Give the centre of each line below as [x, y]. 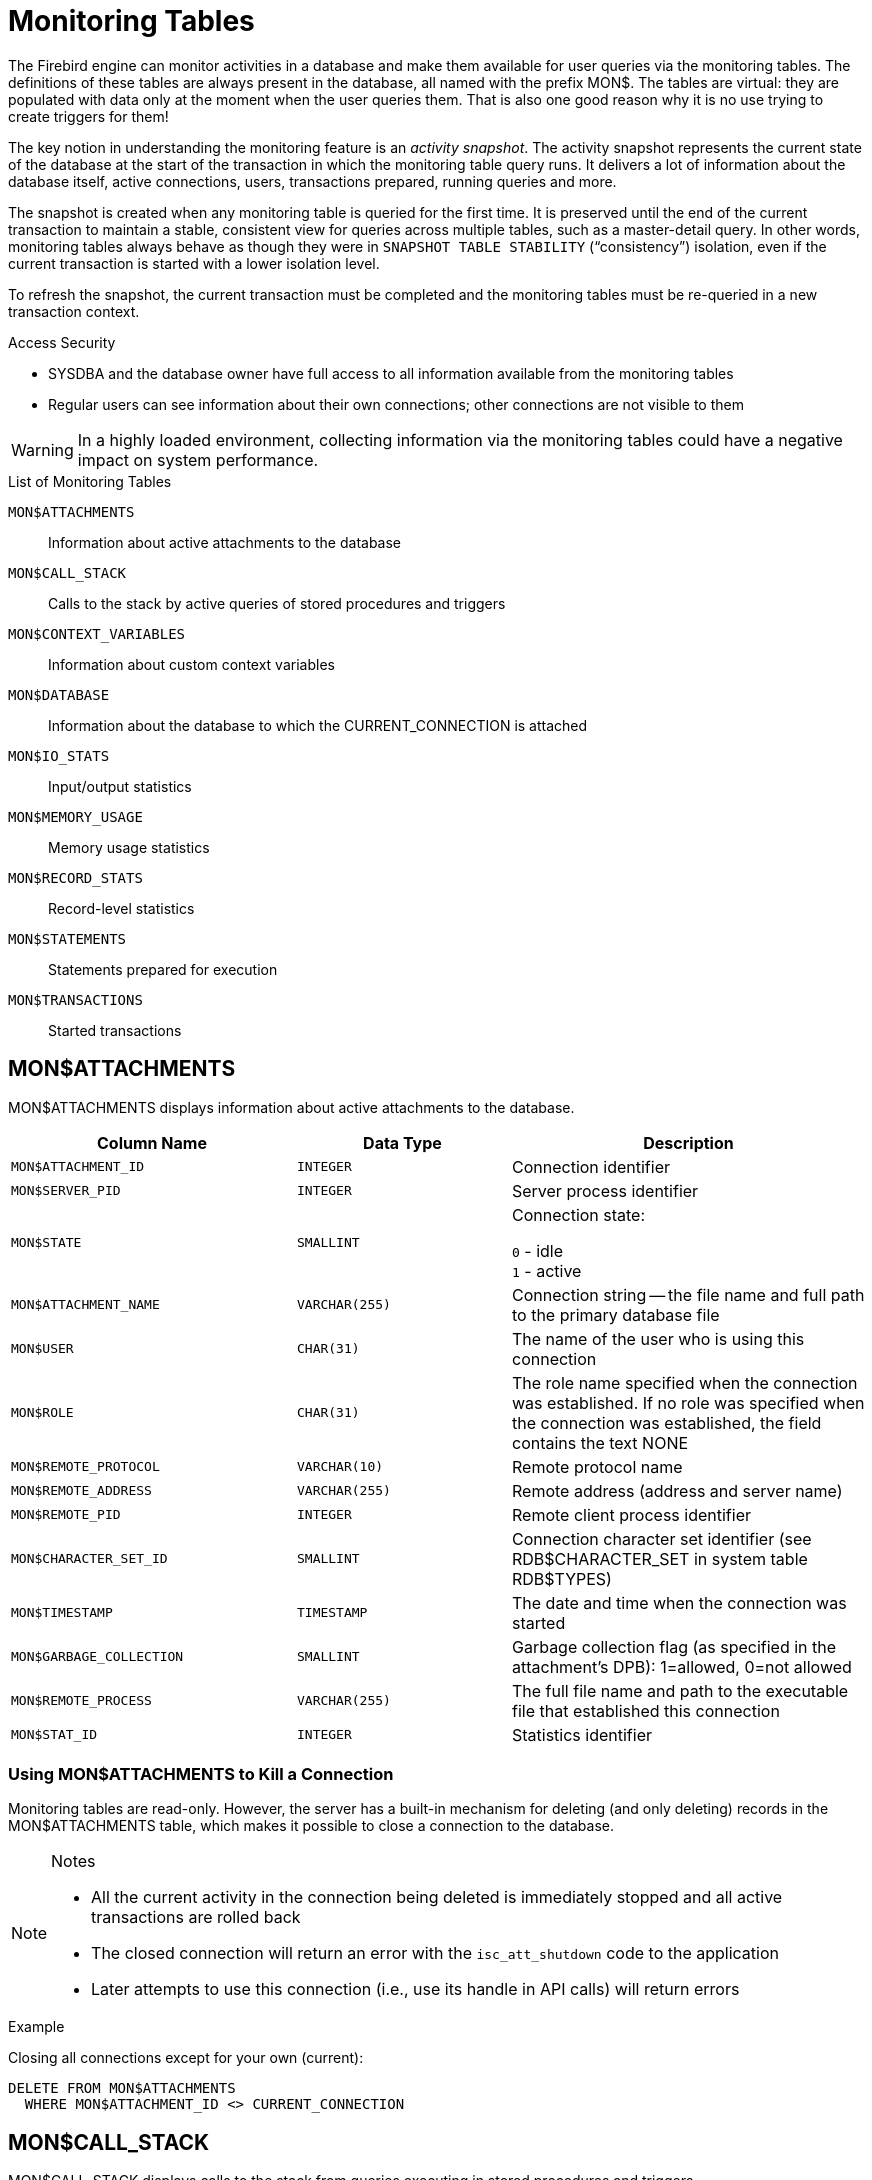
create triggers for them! [88, 116]
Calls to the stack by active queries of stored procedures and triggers [277, 603]
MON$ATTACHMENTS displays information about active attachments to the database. [291, 1107]
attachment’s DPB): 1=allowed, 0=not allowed [681, 1666]
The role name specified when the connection [684, 1382]
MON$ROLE [42, 1413]
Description [688, 1142]
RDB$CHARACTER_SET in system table [659, 1558]
